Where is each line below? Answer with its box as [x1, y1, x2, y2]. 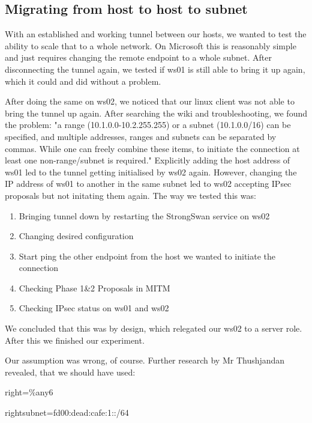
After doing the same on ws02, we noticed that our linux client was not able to [5, 95, 295, 108]
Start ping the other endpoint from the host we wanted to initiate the [19, 249, 276, 262]
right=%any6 [5, 386, 53, 398]
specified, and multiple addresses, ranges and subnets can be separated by [5, 130, 277, 142]
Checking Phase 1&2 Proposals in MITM [19, 281, 170, 294]
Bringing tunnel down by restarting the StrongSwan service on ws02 [19, 209, 270, 222]
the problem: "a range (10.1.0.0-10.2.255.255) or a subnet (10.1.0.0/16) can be [5, 118, 291, 131]
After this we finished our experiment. [5, 333, 145, 346]
